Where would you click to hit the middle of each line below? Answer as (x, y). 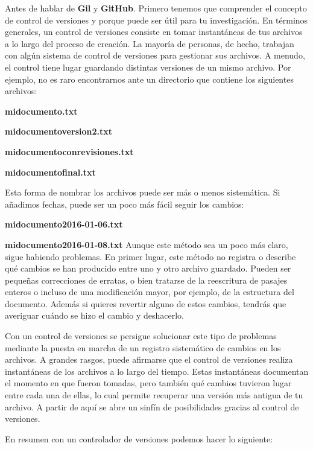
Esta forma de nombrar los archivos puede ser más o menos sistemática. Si (143, 192)
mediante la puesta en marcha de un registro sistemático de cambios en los (143, 347)
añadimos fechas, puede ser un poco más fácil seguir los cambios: (125, 204)
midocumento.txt (41, 111)
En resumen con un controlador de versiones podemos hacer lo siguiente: (139, 438)
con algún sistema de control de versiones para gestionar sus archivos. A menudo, (155, 55)
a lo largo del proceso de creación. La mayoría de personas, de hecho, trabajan (150, 43)
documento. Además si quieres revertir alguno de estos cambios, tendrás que (146, 303)
